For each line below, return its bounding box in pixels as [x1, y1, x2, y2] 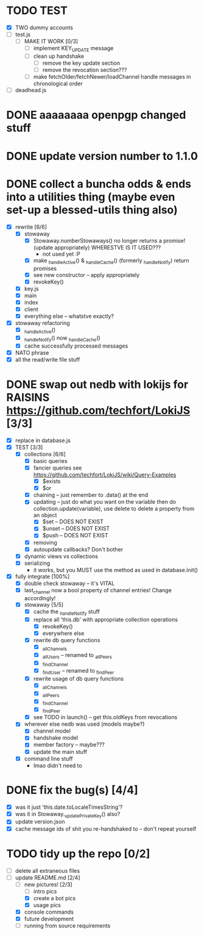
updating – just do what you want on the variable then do [33, 498, 177, 506]
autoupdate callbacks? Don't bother [33, 545, 124, 553]
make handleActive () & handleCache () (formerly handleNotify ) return [33, 257, 190, 265]
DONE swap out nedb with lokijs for [6, 378, 189, 391]
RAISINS [6, 391, 50, 404]
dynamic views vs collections [24, 553, 99, 560]
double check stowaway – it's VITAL [24, 579, 115, 587]
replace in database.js [15, 437, 71, 444]
